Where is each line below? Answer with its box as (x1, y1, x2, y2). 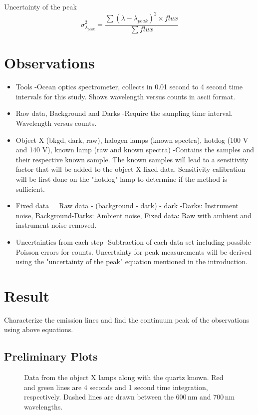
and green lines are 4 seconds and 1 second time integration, (24, 382, 208, 392)
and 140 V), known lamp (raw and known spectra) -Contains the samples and (15, 144, 254, 155)
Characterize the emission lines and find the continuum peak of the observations (4, 314, 250, 325)
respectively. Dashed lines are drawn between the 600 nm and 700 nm (24, 392, 235, 402)
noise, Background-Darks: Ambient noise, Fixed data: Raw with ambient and (15, 210, 252, 220)
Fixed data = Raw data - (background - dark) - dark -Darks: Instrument (15, 200, 239, 211)
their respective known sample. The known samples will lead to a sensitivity (15, 154, 249, 164)
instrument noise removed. (15, 220, 97, 230)
